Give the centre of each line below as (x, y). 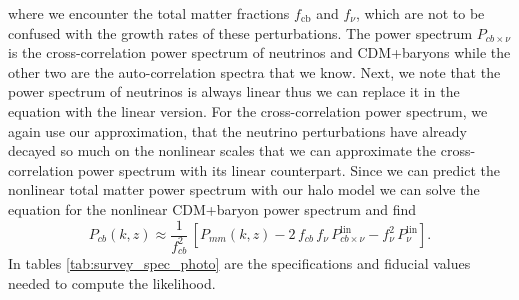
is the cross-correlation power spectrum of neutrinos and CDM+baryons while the (259, 52)
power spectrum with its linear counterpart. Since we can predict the (289, 169)
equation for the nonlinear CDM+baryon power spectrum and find (212, 208)
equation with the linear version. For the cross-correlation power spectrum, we (248, 110)
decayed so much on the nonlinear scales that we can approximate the (222, 150)
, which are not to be (420, 13)
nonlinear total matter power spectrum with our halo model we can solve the (244, 189)
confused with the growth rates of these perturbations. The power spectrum (240, 32)
